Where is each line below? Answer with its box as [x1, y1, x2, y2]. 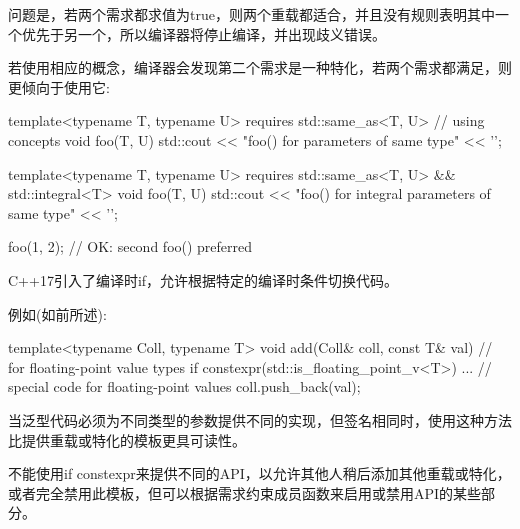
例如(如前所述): [8, 303, 107, 324]
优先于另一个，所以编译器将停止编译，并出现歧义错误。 [21, 23, 386, 44]
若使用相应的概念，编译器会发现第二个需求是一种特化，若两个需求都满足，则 [8, 57, 512, 78]
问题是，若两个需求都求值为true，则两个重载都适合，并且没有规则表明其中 [8, 4, 495, 24]
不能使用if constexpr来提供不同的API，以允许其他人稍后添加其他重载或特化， [8, 463, 511, 484]
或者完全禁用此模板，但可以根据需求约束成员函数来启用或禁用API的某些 [8, 482, 482, 503]
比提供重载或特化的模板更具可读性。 [8, 429, 246, 450]
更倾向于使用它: [8, 76, 110, 97]
